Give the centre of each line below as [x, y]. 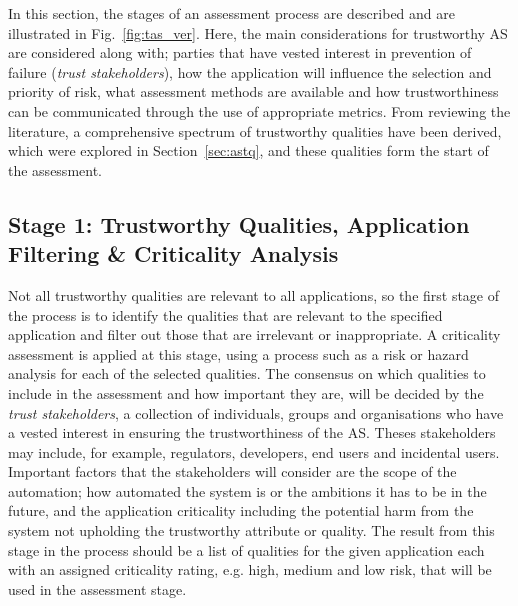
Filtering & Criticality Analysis [173, 253]
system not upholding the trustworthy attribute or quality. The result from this [251, 530]
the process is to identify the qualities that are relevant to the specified [225, 314]
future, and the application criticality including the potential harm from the [241, 510]
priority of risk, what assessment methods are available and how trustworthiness [253, 91]
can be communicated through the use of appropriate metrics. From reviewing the [259, 110]
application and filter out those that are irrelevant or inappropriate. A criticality [254, 334]
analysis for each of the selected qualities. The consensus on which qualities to [247, 373]
